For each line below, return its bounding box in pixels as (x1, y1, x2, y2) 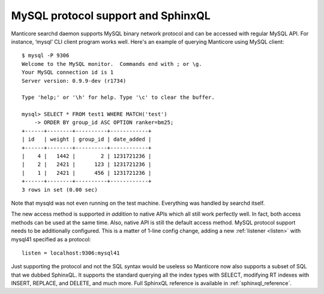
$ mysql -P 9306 (22, 52, 70, 59)
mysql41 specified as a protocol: (11, 235, 91, 243)
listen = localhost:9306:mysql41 (22, 249, 120, 256)
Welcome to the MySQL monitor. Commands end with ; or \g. (22, 60, 202, 67)
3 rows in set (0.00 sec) (22, 186, 98, 193)
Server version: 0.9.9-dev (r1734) (22, 77, 127, 84)
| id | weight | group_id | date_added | (22, 136, 152, 143)
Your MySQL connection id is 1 (22, 69, 114, 76)
